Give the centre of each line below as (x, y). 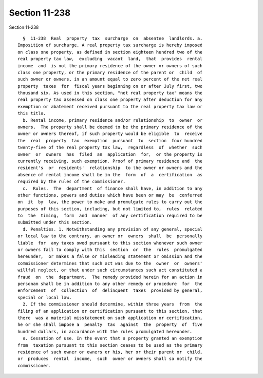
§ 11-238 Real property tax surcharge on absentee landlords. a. (113, 38)
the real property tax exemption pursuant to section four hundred (110, 141)
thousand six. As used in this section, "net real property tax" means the (110, 93)
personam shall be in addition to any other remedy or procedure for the (110, 284)
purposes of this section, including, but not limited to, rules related (110, 209)
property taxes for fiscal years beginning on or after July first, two (110, 86)
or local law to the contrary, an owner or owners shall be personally (110, 236)
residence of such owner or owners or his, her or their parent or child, (110, 352)
